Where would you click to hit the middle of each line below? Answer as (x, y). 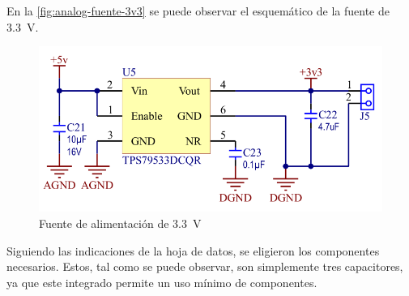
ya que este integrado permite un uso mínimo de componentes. (162, 282)
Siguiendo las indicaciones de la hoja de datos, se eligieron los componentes (193, 250)
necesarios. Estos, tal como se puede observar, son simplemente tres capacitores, (205, 266)
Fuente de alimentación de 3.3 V (120, 223)
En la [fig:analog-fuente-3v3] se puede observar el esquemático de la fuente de (198, 11)
